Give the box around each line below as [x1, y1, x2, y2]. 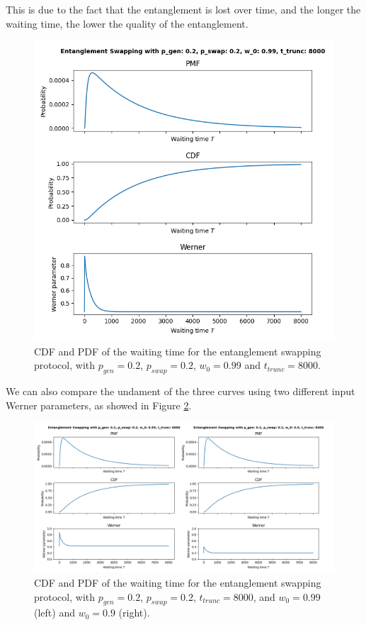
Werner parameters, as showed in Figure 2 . [6, 397, 192, 412]
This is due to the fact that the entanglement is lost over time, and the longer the [6, 2, 361, 16]
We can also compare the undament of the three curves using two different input [6, 384, 355, 399]
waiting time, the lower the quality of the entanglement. [6, 16, 248, 31]
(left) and [34, 605, 75, 620]
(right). [118, 605, 150, 620]
